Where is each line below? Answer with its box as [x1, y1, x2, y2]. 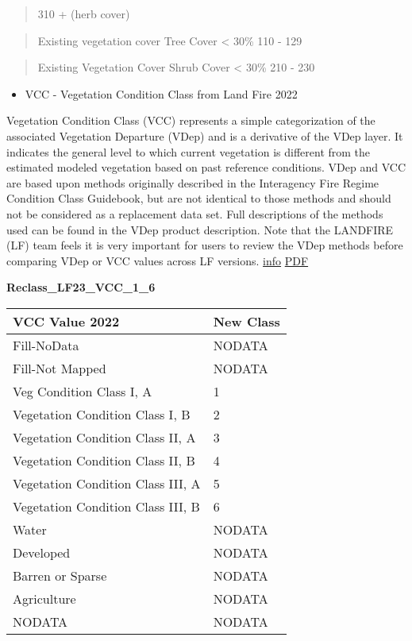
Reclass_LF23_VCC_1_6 [6, 279, 156, 295]
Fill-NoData [13, 335, 79, 354]
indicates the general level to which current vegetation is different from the [6, 143, 371, 160]
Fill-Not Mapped [13, 358, 106, 377]
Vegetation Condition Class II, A [13, 427, 196, 446]
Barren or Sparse [13, 566, 107, 585]
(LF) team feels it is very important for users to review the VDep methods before [6, 237, 403, 253]
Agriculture [13, 589, 76, 608]
